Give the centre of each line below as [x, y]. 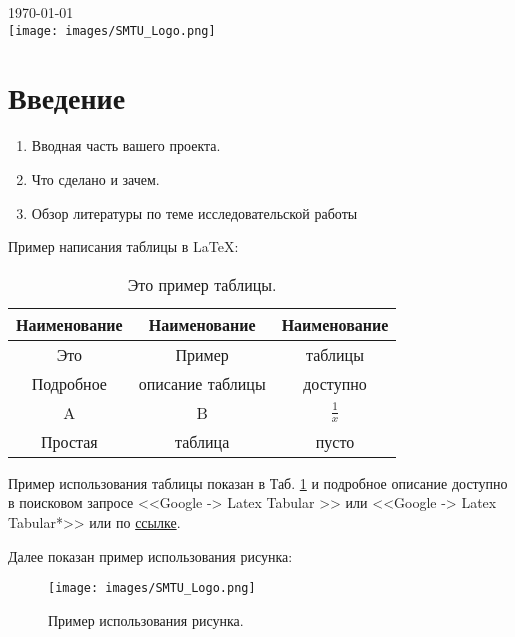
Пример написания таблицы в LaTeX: [123, 246]
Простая [69, 441]
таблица [202, 441]
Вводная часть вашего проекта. [126, 145]
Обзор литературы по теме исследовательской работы [194, 212]
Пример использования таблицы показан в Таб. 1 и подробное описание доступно [258, 482]
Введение [67, 97]
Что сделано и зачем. [95, 178]
